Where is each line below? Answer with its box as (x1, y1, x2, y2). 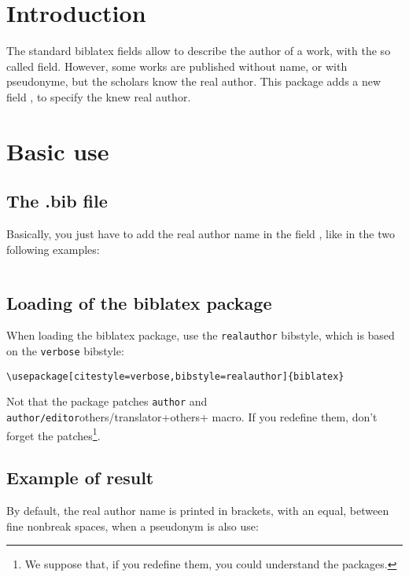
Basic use (6, 134, 109, 167)
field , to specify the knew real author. (6, 88, 191, 105)
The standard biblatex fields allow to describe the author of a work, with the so (6, 42, 391, 59)
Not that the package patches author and (6, 393, 208, 410)
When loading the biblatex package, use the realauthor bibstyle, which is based (6, 327, 395, 344)
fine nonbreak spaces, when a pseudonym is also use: (6, 517, 259, 534)
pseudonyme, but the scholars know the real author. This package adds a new (6, 73, 381, 90)
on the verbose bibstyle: (6, 343, 124, 359)
